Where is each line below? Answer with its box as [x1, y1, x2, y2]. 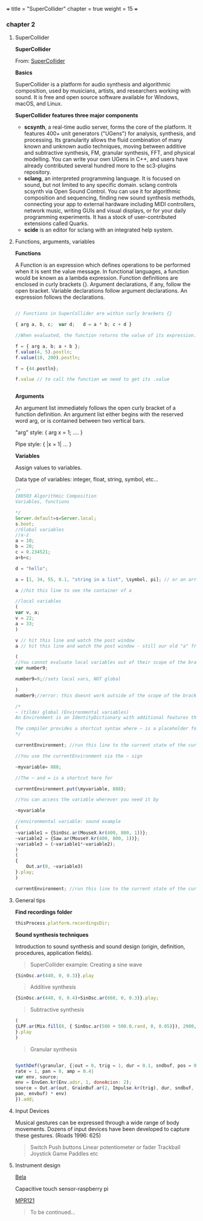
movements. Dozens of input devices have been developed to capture [14, 1125, 190, 1133]
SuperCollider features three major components [14, 112, 138, 119]
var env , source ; [14, 1073, 59, 1080]
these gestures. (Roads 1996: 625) [14, 1131, 101, 1139]
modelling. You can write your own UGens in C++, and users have [24, 155, 188, 163]
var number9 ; [14, 665, 48, 671]
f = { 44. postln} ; [14, 365, 59, 371]
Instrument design [14, 1161, 60, 1169]
